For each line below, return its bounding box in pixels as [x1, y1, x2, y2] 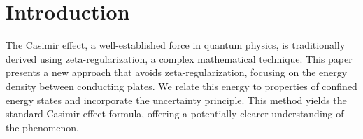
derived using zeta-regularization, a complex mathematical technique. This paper [6, 51, 353, 66]
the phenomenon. [6, 119, 80, 134]
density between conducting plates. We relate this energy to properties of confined [6, 78, 357, 93]
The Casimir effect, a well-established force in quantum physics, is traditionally [6, 38, 346, 52]
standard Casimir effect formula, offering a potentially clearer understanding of [6, 106, 344, 121]
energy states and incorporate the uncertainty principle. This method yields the [6, 92, 347, 107]
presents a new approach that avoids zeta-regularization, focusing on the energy [6, 65, 348, 80]
